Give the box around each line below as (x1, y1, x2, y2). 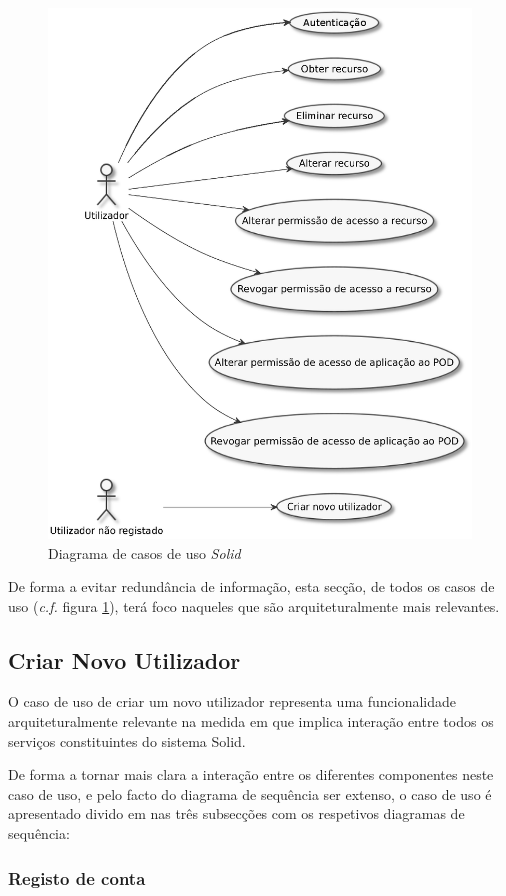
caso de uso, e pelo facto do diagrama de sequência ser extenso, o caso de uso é (8, 783, 492, 804)
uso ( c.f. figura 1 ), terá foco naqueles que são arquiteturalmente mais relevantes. (8, 595, 500, 616)
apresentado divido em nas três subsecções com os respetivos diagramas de (8, 803, 465, 824)
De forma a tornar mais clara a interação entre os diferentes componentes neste (8, 764, 494, 785)
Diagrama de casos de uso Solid (48, 542, 241, 563)
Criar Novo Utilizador (8, 644, 241, 675)
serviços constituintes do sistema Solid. (8, 730, 246, 751)
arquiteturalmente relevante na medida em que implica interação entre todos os (8, 711, 494, 732)
